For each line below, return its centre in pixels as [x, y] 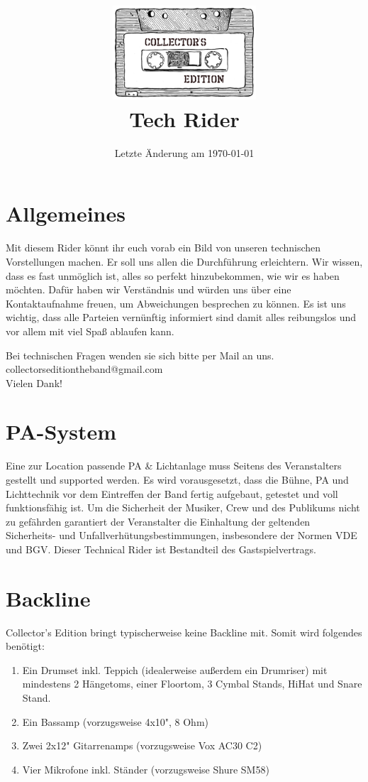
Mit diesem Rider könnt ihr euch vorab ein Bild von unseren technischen [163, 248]
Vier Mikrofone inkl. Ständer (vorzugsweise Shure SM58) [146, 769]
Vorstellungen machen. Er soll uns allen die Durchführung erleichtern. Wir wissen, [184, 261]
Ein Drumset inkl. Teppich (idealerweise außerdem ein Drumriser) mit [175, 669]
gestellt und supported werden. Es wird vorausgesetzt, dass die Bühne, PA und [177, 479]
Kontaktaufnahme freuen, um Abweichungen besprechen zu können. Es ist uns [176, 303]
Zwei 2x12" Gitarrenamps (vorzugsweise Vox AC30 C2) [142, 745]
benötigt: [25, 646]
